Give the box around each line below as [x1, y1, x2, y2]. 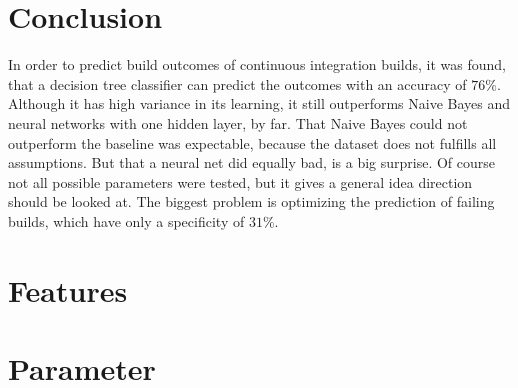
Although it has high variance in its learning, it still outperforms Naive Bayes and [8, 93, 511, 114]
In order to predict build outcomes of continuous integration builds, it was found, [8, 54, 506, 75]
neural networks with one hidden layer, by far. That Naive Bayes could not [8, 112, 468, 133]
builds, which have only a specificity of [8, 210, 245, 231]
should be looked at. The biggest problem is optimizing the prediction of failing [8, 191, 495, 212]
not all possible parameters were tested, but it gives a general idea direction [8, 171, 473, 192]
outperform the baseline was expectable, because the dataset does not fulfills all [8, 132, 497, 153]
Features [8, 269, 128, 310]
